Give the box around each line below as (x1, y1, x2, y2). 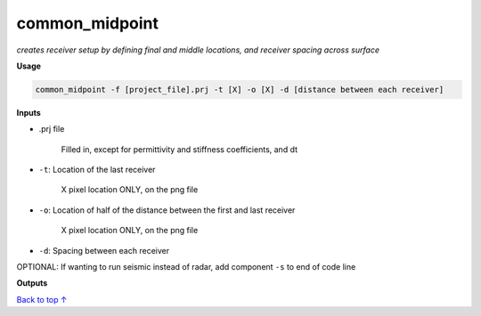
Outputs (16, 278, 48, 288)
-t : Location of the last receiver (38, 165, 156, 175)
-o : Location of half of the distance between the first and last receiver (38, 205, 296, 215)
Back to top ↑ (16, 294, 68, 304)
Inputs (16, 107, 42, 117)
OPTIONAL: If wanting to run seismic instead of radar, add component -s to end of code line (16, 262, 356, 272)
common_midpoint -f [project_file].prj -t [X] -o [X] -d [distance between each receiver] (35, 85, 444, 94)
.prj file (38, 124, 65, 134)
